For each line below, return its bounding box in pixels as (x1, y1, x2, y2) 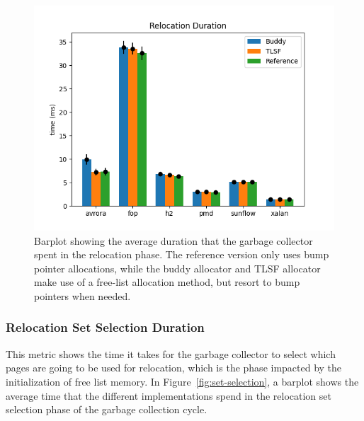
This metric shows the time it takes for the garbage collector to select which (6, 346, 336, 361)
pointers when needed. (34, 288, 131, 303)
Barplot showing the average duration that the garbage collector (34, 233, 313, 248)
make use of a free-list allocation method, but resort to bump (34, 275, 300, 289)
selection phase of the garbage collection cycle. (6, 402, 207, 417)
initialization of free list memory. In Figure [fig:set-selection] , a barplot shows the (6, 374, 359, 388)
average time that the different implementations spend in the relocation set (6, 388, 331, 403)
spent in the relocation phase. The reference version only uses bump (34, 247, 329, 262)
